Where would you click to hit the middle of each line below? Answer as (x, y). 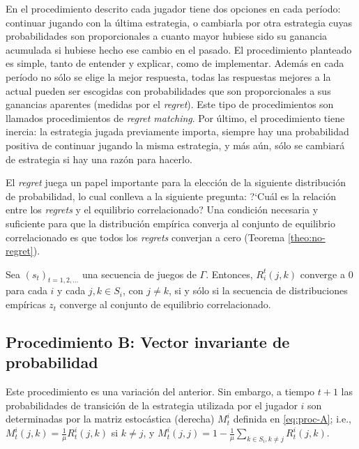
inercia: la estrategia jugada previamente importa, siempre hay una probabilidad (177, 131)
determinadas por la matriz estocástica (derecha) (110, 419)
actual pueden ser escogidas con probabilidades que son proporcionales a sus (168, 90)
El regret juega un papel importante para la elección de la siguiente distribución (176, 182)
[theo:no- (306, 237)
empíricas (26, 304)
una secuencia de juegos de (139, 274)
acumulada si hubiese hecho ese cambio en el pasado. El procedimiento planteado (179, 49)
